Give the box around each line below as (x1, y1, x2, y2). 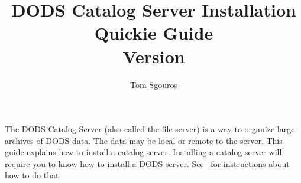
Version (122, 44, 185, 68)
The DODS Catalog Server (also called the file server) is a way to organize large (5, 123, 295, 135)
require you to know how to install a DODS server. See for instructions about (5, 157, 290, 169)
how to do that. (5, 169, 62, 181)
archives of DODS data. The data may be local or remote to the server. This (5, 134, 283, 146)
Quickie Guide (94, 21, 213, 45)
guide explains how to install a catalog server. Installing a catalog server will (5, 146, 282, 158)
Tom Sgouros (130, 78, 177, 90)
